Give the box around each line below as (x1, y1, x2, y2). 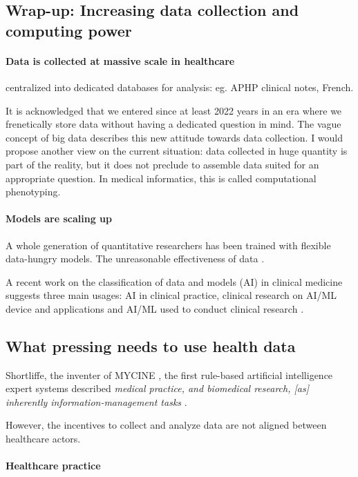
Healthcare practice (6, 458, 101, 473)
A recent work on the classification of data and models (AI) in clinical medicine (6, 274, 343, 289)
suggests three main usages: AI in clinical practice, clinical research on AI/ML (6, 288, 337, 302)
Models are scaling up (6, 211, 113, 226)
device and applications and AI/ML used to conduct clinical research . (6, 301, 304, 315)
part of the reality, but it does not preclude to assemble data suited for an (6, 157, 319, 171)
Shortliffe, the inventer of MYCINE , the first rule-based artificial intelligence (6, 367, 333, 382)
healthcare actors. (6, 431, 81, 446)
